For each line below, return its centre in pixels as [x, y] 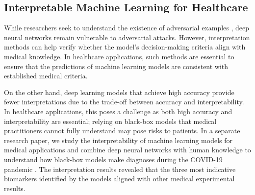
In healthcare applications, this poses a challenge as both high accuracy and [118, 111]
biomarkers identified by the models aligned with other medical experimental [119, 179]
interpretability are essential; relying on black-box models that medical [110, 121]
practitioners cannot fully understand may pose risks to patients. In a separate [122, 131]
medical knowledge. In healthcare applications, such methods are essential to [119, 56]
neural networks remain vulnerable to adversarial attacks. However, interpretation [127, 37]
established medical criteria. [46, 76]
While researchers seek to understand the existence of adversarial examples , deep [127, 28]
